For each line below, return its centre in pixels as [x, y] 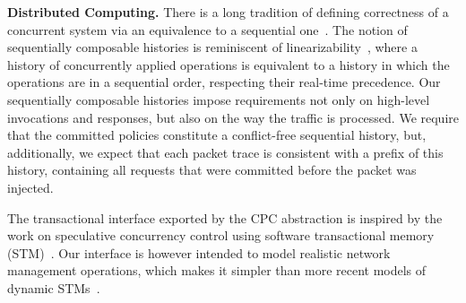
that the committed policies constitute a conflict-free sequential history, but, [217, 135]
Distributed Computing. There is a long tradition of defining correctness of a [228, 12]
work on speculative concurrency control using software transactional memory [221, 235]
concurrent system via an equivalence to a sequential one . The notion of [207, 29]
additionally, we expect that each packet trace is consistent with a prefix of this [225, 152]
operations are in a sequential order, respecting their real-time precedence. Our [224, 82]
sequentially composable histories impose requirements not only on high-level [219, 99]
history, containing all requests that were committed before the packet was [212, 170]
